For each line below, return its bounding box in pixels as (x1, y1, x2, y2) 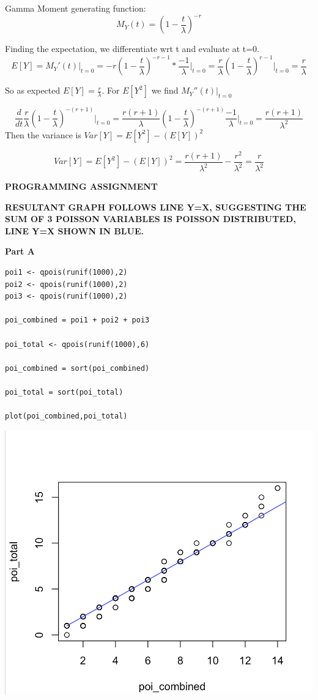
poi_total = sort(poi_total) (5, 387, 124, 397)
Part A (5, 245, 35, 258)
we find (151, 84, 179, 97)
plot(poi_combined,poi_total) (5, 412, 128, 421)
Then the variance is (5, 128, 81, 141)
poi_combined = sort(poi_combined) (5, 363, 150, 373)
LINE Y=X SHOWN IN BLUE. (5, 224, 144, 237)
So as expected (5, 84, 61, 97)
